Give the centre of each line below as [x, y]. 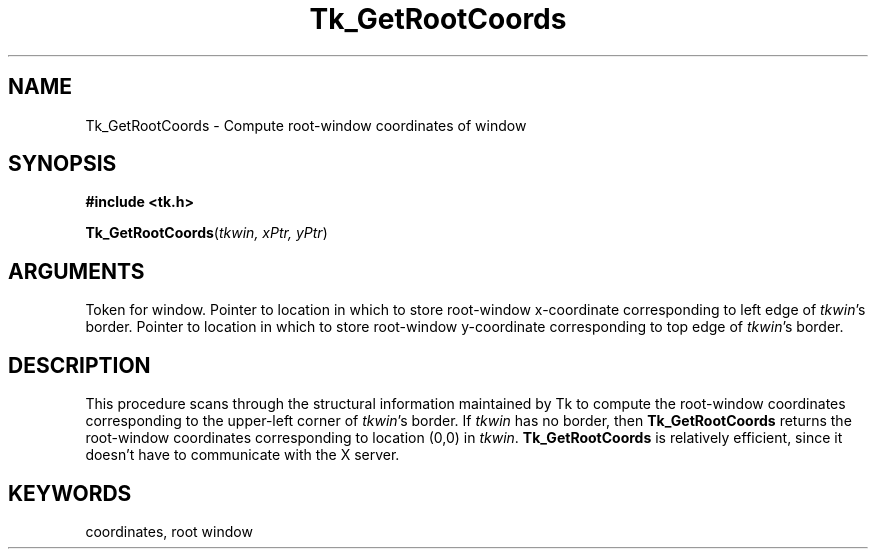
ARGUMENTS [76, 271]
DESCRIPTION [79, 365]
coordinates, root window [169, 531]
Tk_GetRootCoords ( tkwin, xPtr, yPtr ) [206, 233]
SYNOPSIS [62, 164]
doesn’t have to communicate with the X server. [242, 455]
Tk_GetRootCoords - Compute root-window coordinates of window [306, 125]
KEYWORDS [70, 493]
